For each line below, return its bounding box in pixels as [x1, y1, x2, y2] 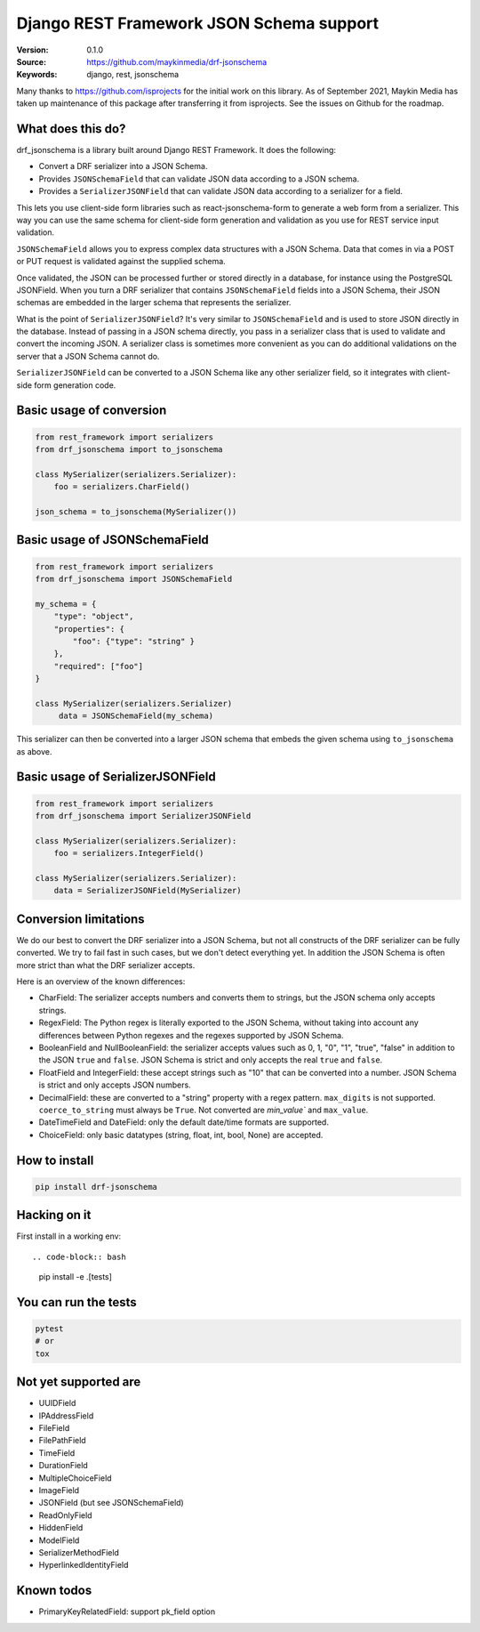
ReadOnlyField [38, 1509, 92, 1521]
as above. [16, 746, 52, 756]
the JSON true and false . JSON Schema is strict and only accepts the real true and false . [38, 1054, 383, 1065]
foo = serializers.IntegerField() [53, 848, 204, 859]
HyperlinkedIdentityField [38, 1560, 129, 1571]
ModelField [38, 1535, 80, 1546]
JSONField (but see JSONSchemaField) [38, 1498, 184, 1508]
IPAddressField [38, 1410, 94, 1421]
